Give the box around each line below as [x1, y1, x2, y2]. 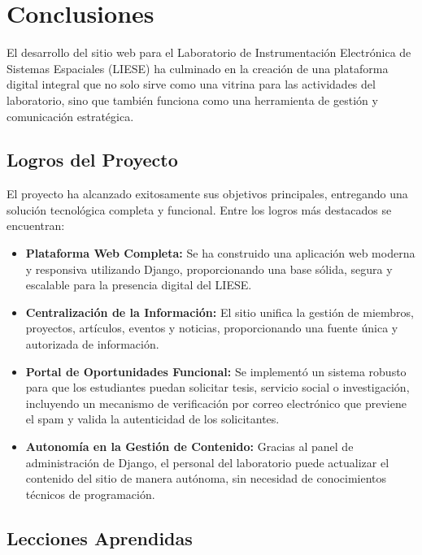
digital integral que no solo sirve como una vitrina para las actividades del [7, 76, 376, 93]
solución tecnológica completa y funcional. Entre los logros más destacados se [7, 201, 392, 218]
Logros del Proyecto [7, 147, 178, 172]
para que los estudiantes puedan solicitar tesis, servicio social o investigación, [25, 379, 410, 396]
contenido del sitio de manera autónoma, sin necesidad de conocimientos [25, 470, 387, 487]
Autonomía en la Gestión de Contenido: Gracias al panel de [25, 438, 354, 455]
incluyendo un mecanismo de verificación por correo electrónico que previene [25, 394, 407, 411]
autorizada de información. [25, 336, 159, 353]
